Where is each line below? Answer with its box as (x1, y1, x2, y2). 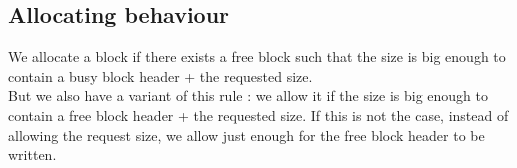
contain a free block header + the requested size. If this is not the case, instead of (8, 104, 509, 125)
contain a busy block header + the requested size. (8, 65, 313, 86)
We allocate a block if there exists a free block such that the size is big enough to (8, 46, 506, 67)
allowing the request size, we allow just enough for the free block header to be (8, 124, 485, 145)
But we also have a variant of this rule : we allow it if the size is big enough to (8, 85, 489, 106)
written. (8, 144, 57, 165)
